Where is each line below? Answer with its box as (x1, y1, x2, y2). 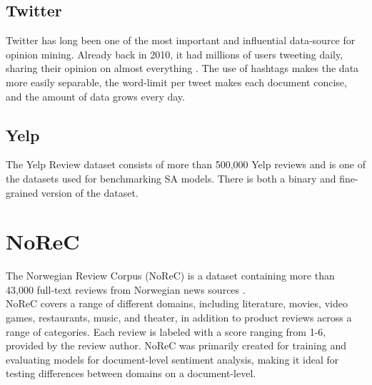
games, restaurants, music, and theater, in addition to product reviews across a (6, 310, 352, 325)
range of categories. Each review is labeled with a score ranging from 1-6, (6, 324, 326, 339)
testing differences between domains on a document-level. (6, 366, 256, 381)
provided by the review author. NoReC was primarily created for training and (6, 338, 347, 353)
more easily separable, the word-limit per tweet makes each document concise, (6, 74, 347, 89)
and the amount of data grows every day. (6, 88, 185, 103)
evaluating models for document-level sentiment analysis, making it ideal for (6, 351, 339, 366)
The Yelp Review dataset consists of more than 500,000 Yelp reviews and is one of (6, 157, 366, 172)
